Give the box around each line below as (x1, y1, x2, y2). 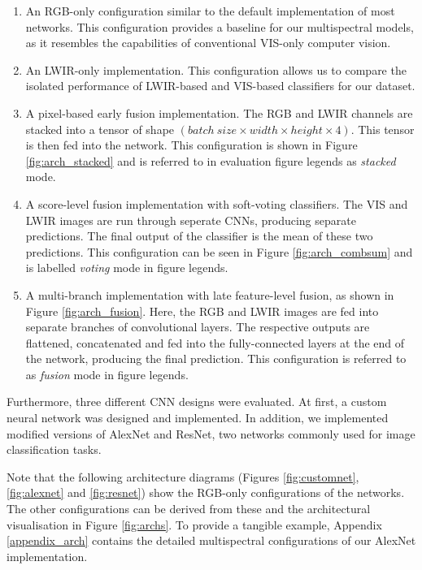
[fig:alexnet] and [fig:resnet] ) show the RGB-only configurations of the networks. (7, 484, 405, 501)
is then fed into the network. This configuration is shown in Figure (25, 136, 358, 153)
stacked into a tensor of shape (25, 120, 175, 137)
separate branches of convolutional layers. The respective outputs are (25, 318, 370, 335)
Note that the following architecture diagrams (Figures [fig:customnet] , (7, 468, 359, 485)
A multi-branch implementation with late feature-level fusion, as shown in (25, 286, 394, 303)
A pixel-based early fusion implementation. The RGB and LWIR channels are (25, 104, 413, 121)
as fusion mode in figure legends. (25, 365, 189, 382)
